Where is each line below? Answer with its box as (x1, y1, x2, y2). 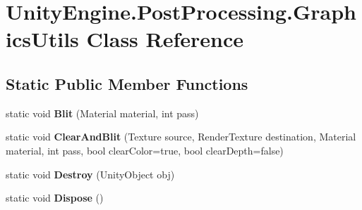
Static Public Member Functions (6, 72, 248, 94)
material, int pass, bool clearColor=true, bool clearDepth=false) (6, 143, 284, 157)
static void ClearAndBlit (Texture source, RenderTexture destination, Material (6, 129, 356, 144)
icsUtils (6, 25, 79, 53)
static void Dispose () (6, 190, 104, 205)
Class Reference (86, 25, 244, 53)
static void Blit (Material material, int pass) (6, 105, 199, 120)
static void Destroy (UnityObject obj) (6, 166, 175, 181)
